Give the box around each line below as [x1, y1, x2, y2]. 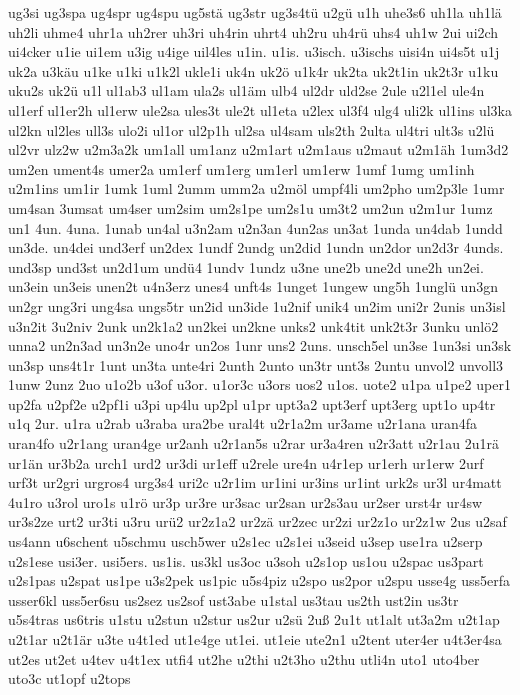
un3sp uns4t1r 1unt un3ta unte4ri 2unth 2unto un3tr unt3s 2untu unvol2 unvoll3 [8, 354, 504, 375]
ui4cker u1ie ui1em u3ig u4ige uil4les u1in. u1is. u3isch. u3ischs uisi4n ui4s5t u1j [8, 41, 500, 62]
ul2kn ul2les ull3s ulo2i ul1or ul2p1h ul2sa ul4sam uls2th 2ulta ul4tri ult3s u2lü [8, 119, 495, 140]
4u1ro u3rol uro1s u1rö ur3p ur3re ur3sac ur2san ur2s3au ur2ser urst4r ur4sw [8, 491, 483, 512]
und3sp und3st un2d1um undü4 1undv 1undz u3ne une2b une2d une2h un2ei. [8, 256, 484, 277]
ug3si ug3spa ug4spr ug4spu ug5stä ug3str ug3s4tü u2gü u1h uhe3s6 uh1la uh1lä [8, 2, 502, 22]
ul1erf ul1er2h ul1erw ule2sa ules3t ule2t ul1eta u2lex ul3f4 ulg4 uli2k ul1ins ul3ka [8, 99, 513, 120]
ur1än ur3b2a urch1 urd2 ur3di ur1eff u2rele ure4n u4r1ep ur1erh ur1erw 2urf [8, 452, 484, 473]
